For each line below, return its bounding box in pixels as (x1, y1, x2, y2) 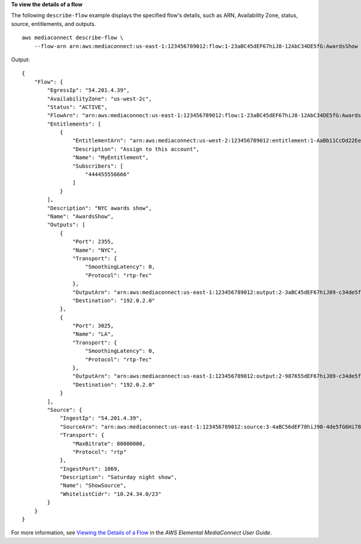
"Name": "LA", (72, 331, 114, 338)
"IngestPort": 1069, (60, 465, 120, 472)
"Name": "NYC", (72, 246, 117, 254)
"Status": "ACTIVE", (47, 103, 108, 111)
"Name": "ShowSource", (60, 482, 127, 489)
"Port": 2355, (72, 238, 114, 245)
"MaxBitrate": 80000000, (72, 440, 146, 447)
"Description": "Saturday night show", (60, 474, 177, 481)
